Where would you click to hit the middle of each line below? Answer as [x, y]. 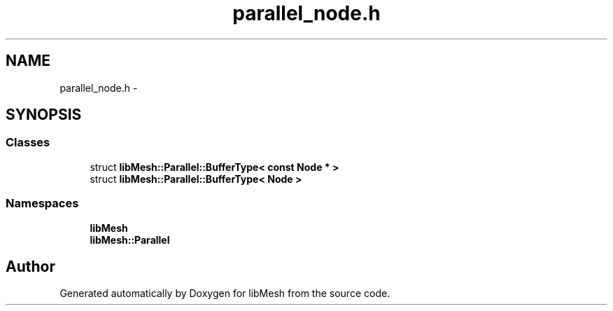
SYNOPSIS [44, 115]
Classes [28, 143]
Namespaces [42, 203]
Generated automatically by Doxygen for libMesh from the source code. [225, 293]
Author [30, 266]
